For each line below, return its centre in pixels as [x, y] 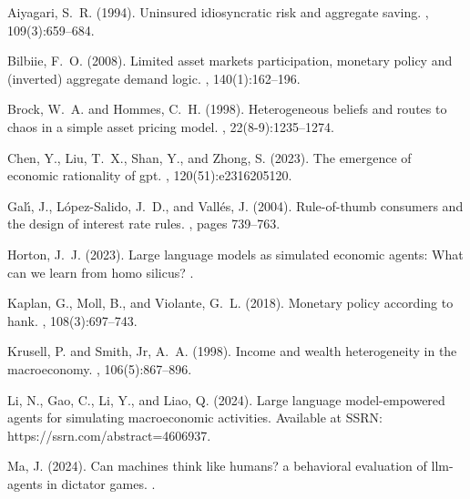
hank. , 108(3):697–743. [72, 320]
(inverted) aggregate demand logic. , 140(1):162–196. [154, 78]
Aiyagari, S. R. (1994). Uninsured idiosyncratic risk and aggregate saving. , [218, 12]
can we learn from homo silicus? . [101, 272]
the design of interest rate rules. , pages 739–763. [144, 224]
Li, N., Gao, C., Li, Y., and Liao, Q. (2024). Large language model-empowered [226, 399]
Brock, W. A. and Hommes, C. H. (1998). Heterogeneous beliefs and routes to [227, 109]
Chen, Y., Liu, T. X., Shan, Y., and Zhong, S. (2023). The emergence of [209, 157]
